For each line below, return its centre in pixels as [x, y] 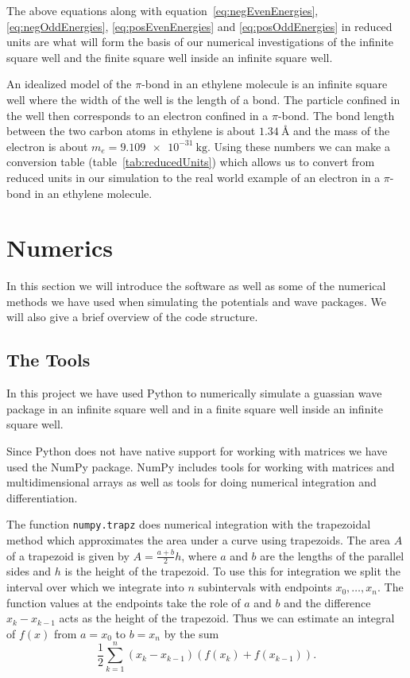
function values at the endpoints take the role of [124, 602]
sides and [29, 571]
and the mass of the [342, 131]
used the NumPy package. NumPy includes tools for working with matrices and [201, 466]
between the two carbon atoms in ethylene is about [131, 131]
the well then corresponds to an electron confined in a [137, 115]
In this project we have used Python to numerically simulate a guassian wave [194, 393]
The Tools [48, 360]
